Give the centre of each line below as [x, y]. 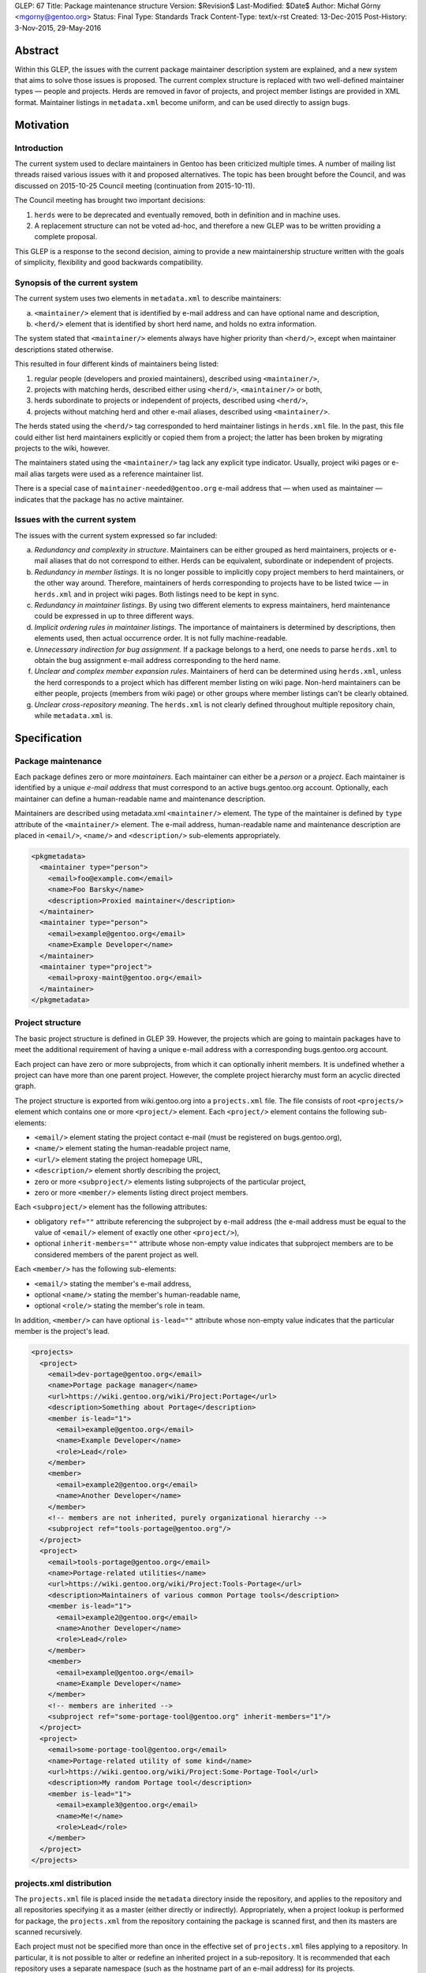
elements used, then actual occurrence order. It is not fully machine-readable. [161, 638]
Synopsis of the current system [76, 283]
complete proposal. [66, 237]
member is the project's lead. [62, 1331]
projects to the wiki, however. [62, 448]
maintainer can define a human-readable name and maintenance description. [140, 799]
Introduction [39, 148]
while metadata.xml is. [74, 715]
